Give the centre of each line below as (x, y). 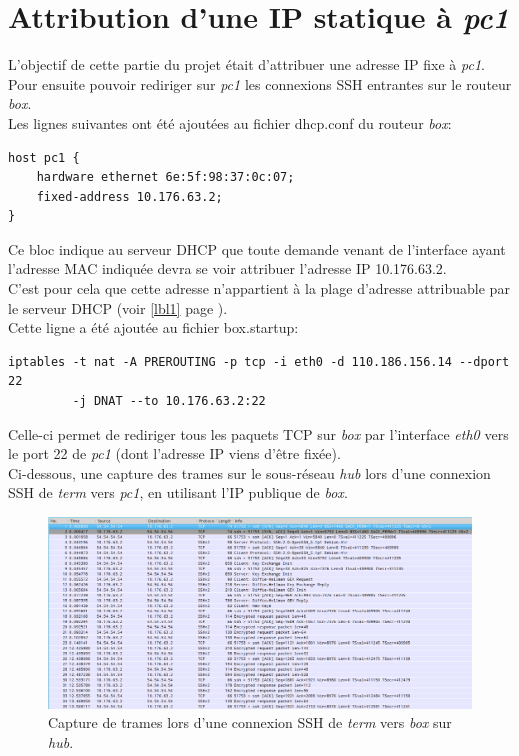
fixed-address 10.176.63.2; (129, 196)
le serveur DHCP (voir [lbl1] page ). (118, 307)
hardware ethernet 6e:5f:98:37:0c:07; (165, 177)
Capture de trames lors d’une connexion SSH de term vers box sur (250, 722)
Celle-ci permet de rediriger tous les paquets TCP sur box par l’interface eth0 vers (258, 433)
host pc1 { (44, 157)
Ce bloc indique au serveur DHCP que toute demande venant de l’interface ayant (257, 248)
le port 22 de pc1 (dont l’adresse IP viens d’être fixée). (174, 453)
